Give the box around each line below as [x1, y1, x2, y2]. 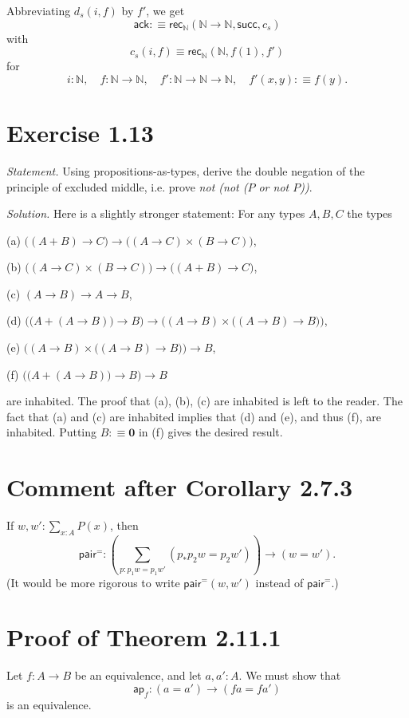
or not [258, 178, 289, 195]
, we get [146, 2, 185, 18]
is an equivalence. [6, 696, 92, 712]
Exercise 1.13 [6, 116, 154, 148]
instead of [255, 574, 304, 590]
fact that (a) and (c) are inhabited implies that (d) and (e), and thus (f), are [6, 408, 382, 424]
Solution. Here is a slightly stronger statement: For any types [6, 205, 305, 222]
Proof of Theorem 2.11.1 [6, 621, 281, 653]
